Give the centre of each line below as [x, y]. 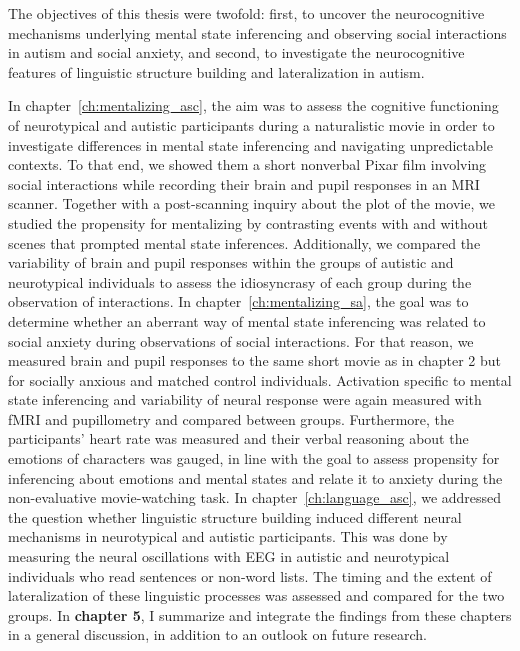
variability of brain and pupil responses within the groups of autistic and [231, 262]
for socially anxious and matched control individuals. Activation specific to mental [260, 379]
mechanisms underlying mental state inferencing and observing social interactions [257, 32]
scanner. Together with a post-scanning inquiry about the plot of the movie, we [251, 203]
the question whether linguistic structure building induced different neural [235, 516]
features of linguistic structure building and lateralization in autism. [216, 71]
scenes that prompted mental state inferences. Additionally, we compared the [244, 242]
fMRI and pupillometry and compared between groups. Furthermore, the [231, 418]
